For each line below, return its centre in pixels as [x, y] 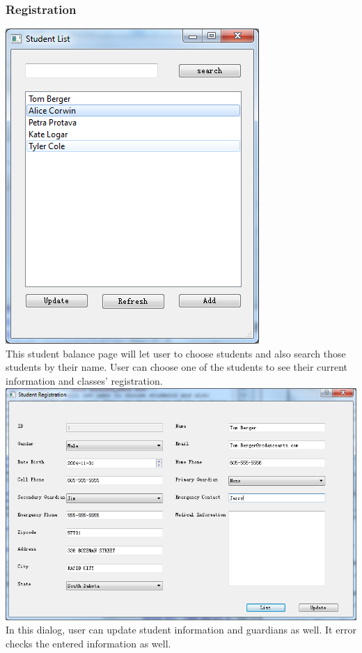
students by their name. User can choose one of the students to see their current [177, 367]
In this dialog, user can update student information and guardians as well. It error [181, 630]
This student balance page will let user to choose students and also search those [176, 353]
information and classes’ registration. [84, 381]
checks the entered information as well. [88, 644]
